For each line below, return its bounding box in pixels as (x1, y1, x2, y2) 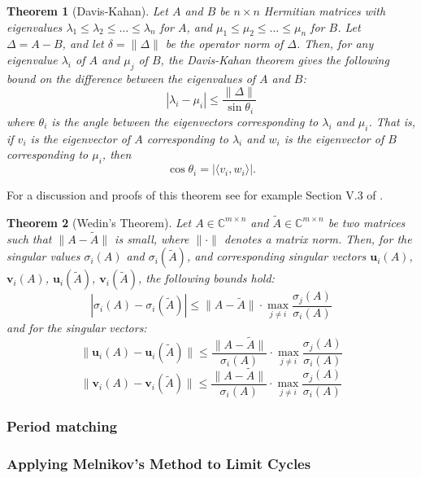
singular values (7, 248, 80, 265)
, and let (62, 35, 104, 52)
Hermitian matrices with (263, 2, 386, 19)
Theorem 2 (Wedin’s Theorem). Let (7, 213, 192, 230)
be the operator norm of (165, 35, 284, 52)
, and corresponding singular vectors (186, 248, 367, 265)
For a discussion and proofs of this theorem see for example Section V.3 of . (7, 186, 384, 204)
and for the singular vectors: (7, 318, 147, 335)
